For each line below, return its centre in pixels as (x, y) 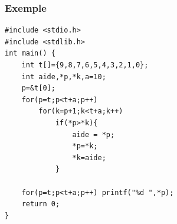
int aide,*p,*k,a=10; (64, 77)
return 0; (41, 204)
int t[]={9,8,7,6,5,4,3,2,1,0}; (85, 65)
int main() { (30, 53)
